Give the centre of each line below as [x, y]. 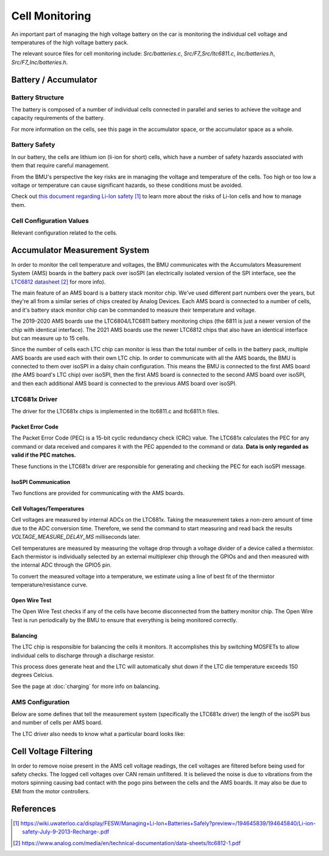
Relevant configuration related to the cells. [65, 233]
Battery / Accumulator [54, 79]
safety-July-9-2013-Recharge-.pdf [66, 832]
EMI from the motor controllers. [51, 791]
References [34, 809]
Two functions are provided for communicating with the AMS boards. [98, 493]
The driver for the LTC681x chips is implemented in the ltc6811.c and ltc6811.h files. [115, 412]
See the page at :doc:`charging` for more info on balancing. [86, 686]
